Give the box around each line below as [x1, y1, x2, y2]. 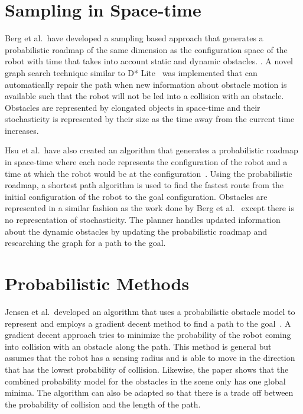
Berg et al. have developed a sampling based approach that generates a [5, 32, 263, 44]
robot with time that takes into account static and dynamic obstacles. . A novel [5, 55, 293, 67]
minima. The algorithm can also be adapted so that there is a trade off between [5, 386, 294, 399]
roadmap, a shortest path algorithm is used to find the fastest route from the [5, 179, 284, 191]
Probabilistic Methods [5, 271, 190, 295]
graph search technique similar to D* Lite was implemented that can [5, 66, 258, 78]
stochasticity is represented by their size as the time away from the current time [5, 113, 295, 125]
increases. [5, 124, 39, 136]
